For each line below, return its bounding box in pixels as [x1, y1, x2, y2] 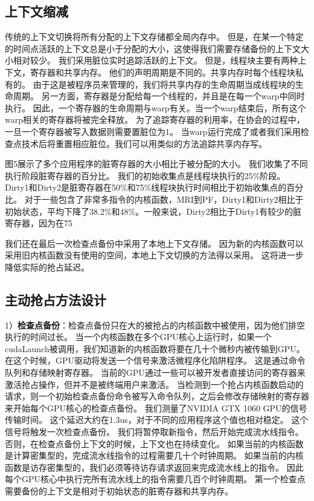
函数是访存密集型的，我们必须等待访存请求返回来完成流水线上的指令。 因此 [5, 460, 304, 473]
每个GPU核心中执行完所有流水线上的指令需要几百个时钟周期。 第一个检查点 [5, 473, 306, 485]
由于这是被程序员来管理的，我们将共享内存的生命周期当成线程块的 [33, 77, 295, 90]
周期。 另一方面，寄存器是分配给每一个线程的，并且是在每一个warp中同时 [13, 90, 305, 102]
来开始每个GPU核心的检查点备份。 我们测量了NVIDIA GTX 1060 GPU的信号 [5, 401, 307, 414]
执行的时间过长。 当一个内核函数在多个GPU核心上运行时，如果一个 [5, 330, 272, 343]
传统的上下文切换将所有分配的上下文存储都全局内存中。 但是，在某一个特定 [5, 30, 304, 43]
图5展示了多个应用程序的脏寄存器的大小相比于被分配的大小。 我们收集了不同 [5, 157, 308, 170]
